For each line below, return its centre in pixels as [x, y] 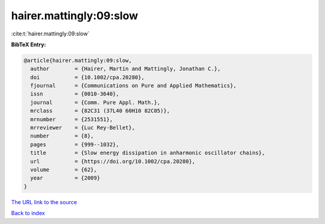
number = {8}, [62, 136]
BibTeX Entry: [29, 44]
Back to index [28, 213]
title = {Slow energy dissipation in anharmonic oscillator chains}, [148, 153]
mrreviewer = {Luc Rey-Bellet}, [83, 128]
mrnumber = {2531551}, [72, 119]
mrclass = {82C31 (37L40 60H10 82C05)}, [100, 111]
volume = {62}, [64, 170]
